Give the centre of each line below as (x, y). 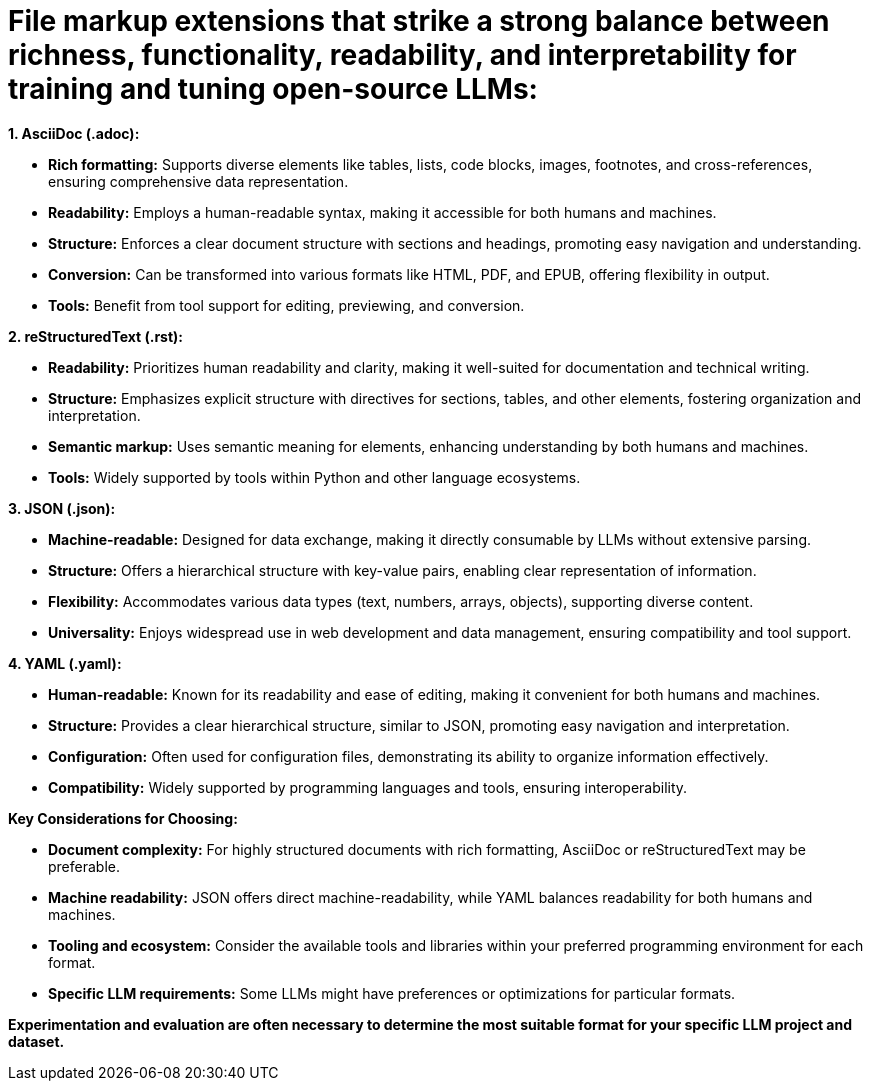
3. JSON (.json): (62, 508)
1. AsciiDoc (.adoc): (74, 133)
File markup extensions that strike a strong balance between (419, 21)
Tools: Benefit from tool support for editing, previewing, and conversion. (286, 305)
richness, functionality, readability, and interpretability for (402, 55)
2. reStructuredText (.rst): (96, 336)
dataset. (36, 1041)
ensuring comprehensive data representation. (198, 181)
